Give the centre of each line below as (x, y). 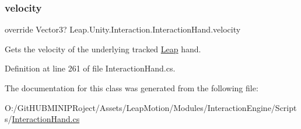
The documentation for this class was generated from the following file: (132, 88)
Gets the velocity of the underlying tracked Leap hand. (103, 49)
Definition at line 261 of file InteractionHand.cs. (90, 68)
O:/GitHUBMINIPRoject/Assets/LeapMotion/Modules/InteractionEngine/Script (151, 107)
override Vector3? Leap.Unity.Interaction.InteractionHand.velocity (123, 29)
